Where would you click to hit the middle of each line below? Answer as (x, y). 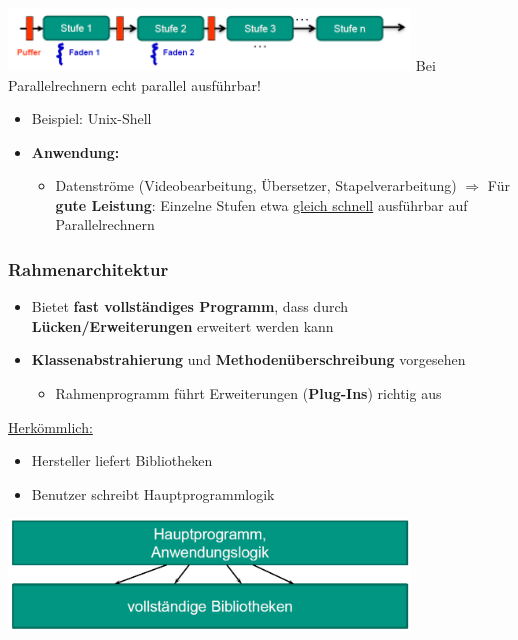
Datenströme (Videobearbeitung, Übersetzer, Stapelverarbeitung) (256, 185)
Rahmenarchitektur (88, 269)
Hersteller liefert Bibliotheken (122, 460)
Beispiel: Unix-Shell (91, 118)
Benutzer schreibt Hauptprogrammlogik (153, 493)
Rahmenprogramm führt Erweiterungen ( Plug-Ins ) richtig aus (248, 393)
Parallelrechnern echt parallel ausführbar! (134, 84)
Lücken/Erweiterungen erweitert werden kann (182, 325)
